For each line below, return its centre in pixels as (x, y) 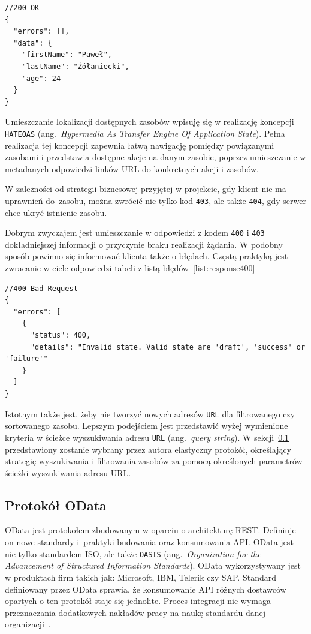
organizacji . (28, 624)
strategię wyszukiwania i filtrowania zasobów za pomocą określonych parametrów (154, 461)
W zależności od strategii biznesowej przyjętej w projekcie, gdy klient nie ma (146, 189)
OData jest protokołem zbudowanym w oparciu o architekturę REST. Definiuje (150, 530)
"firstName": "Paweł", (67, 55)
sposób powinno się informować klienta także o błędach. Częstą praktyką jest (147, 256)
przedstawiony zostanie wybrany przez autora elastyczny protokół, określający (148, 449)
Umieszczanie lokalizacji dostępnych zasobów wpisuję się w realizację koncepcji (150, 121)
